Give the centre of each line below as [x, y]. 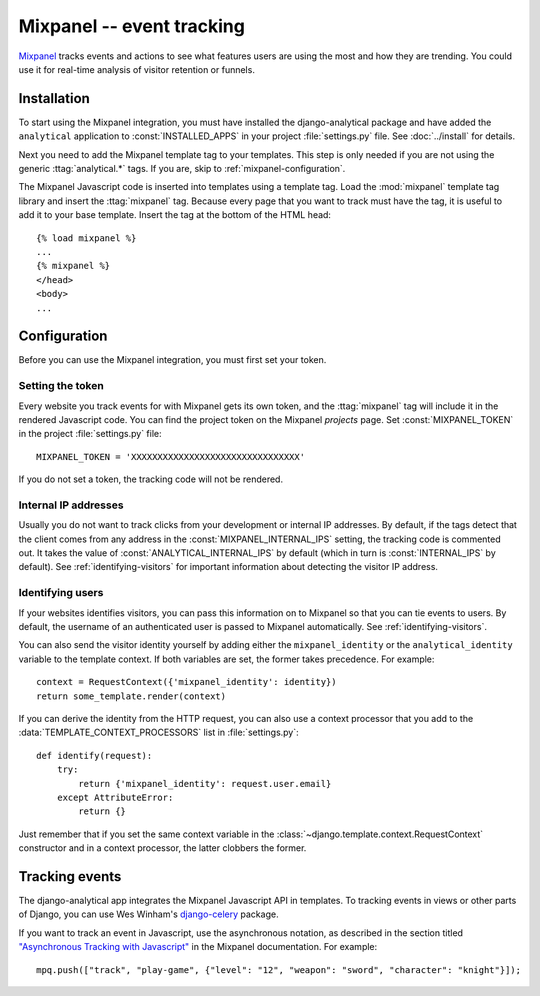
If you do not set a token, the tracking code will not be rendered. [151, 479]
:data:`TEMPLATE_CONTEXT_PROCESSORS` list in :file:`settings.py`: [158, 732]
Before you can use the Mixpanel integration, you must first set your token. [172, 360]
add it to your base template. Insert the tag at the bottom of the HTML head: [175, 215]
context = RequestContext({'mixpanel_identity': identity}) [186, 682]
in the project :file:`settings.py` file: [90, 434]
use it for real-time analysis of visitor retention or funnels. [136, 69]
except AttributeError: [115, 797]
